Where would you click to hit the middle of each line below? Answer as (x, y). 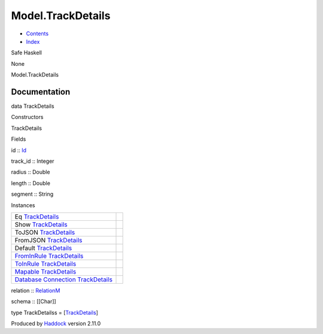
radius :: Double (31, 172)
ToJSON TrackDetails (45, 232)
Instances (23, 205)
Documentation (41, 92)
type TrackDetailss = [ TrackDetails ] (55, 312)
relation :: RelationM (36, 290)
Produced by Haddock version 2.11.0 (56, 324)
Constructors (27, 117)
